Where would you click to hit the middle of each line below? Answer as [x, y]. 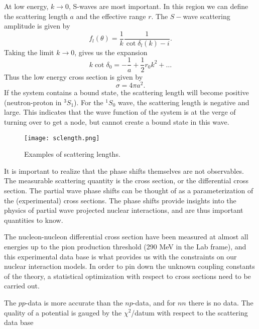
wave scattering [207, 16]
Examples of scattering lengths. [72, 154]
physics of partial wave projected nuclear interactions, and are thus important [124, 210]
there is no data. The [221, 302]
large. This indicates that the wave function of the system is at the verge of [120, 112]
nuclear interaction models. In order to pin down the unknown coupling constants [129, 266]
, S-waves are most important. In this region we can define [159, 6]
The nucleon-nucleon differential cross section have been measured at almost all [126, 237]
